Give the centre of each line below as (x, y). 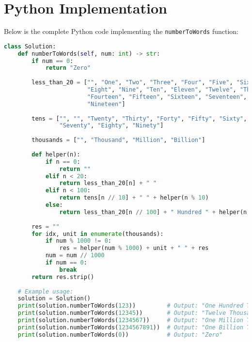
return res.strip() (63, 277)
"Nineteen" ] (106, 104)
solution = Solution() (54, 299)
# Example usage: (46, 291)
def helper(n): (56, 154)
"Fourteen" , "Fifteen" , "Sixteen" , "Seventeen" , (167, 97)
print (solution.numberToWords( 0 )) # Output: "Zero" (120, 334)
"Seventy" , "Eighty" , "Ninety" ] (111, 126)
